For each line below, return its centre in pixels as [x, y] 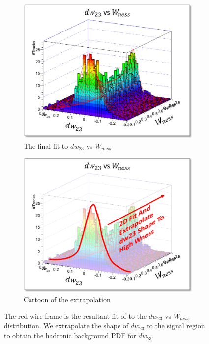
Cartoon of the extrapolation [67, 299]
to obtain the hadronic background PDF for [70, 335]
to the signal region [176, 326]
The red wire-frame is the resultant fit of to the [75, 316]
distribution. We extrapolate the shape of [66, 326]
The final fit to [46, 145]
